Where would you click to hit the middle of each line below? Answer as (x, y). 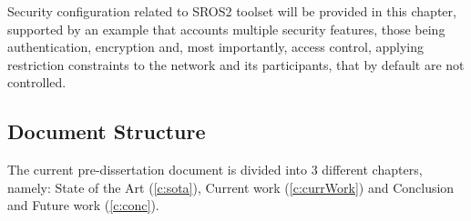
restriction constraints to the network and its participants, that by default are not (236, 64)
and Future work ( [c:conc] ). (83, 205)
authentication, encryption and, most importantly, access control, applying (215, 47)
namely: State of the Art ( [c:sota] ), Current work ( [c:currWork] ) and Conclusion (231, 187)
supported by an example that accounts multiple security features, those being (226, 29)
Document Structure (107, 131)
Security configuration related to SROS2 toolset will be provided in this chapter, (232, 11)
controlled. (37, 82)
